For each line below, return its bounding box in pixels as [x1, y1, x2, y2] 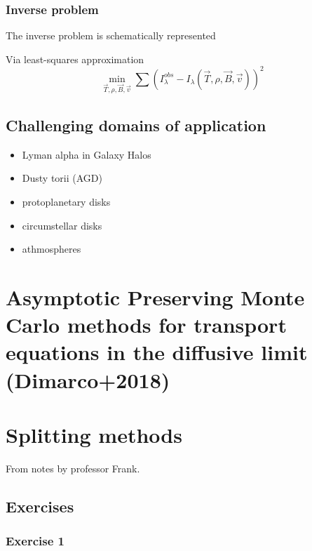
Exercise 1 [6, 532, 65, 550]
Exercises [6, 495, 74, 517]
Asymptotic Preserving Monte [6, 283, 305, 312]
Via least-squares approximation [6, 51, 144, 66]
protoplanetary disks [22, 194, 111, 209]
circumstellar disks [22, 218, 102, 232]
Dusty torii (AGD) [22, 171, 102, 185]
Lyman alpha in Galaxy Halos [22, 147, 151, 161]
